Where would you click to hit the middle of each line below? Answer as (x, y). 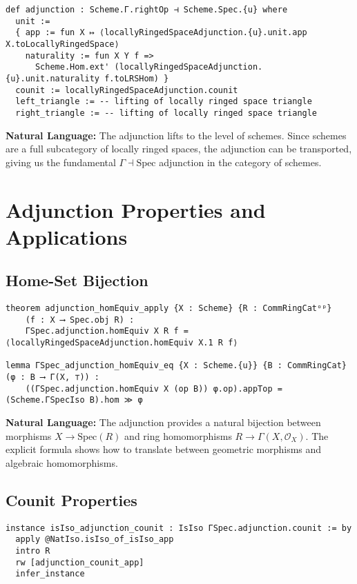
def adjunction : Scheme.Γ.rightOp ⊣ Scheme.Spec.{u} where (147, 10)
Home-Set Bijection (77, 280)
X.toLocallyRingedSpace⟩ (62, 44)
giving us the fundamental (61, 162)
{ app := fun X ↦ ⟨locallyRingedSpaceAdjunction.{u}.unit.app (161, 33)
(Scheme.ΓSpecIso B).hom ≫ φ (74, 400)
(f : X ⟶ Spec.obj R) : (80, 320)
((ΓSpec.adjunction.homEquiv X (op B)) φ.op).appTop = (154, 389)
